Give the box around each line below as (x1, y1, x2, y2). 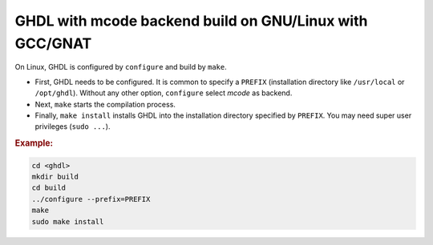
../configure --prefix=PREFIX (31, 195, 151, 203)
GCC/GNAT (14, 34, 92, 52)
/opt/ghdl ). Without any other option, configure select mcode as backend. (34, 88, 293, 98)
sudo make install (31, 217, 104, 226)
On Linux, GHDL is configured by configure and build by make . (14, 62, 228, 72)
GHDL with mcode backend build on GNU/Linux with (14, 12, 368, 30)
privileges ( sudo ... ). (34, 122, 111, 131)
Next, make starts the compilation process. (34, 99, 176, 109)
